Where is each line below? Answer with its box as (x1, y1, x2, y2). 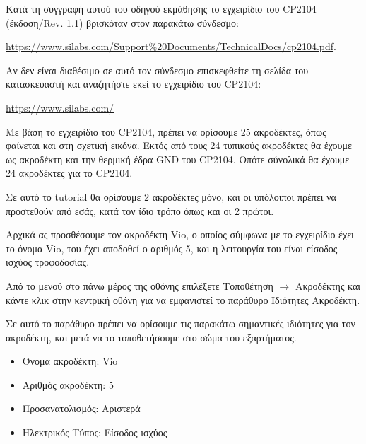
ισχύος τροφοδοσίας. (6, 255, 90, 269)
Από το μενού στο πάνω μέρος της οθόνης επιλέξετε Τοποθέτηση (6, 278, 273, 293)
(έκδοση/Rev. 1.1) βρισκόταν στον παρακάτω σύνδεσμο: (6, 15, 240, 30)
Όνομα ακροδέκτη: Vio (22, 354, 118, 368)
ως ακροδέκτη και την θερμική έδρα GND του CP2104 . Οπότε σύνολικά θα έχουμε (6, 151, 350, 166)
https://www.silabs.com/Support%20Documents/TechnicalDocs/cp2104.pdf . (6, 39, 336, 54)
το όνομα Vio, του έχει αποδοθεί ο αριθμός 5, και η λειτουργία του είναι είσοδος (6, 240, 338, 255)
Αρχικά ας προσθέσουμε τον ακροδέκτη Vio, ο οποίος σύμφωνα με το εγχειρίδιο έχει (6, 227, 354, 242)
